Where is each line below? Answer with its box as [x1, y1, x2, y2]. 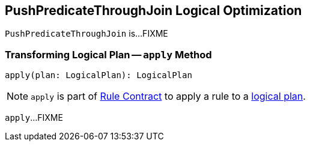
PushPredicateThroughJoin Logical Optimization [5, 3, 302, 18]
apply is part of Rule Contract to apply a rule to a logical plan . [31, 90, 306, 103]
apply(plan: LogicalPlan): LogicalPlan [5, 70, 192, 81]
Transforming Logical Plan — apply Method [5, 48, 212, 61]
